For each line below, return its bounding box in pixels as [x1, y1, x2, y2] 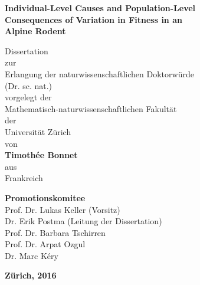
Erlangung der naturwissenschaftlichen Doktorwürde [5, 67, 194, 80]
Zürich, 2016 [5, 269, 57, 281]
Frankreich [5, 172, 43, 184]
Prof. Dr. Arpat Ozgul [5, 238, 86, 250]
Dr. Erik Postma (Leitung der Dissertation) [5, 215, 162, 227]
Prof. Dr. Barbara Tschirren [5, 226, 106, 238]
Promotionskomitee [5, 191, 86, 204]
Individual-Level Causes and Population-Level [5, 2, 196, 14]
